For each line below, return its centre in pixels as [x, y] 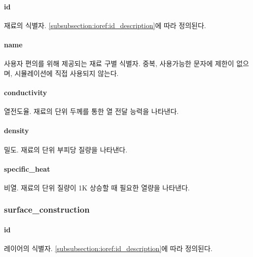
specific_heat [27, 168]
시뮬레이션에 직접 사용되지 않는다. [67, 73]
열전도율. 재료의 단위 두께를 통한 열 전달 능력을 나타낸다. [91, 111]
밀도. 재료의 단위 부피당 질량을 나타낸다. [66, 149]
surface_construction [47, 209]
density [17, 130]
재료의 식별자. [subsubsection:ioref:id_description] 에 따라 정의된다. [105, 25]
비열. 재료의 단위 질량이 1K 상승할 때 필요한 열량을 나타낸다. [97, 187]
